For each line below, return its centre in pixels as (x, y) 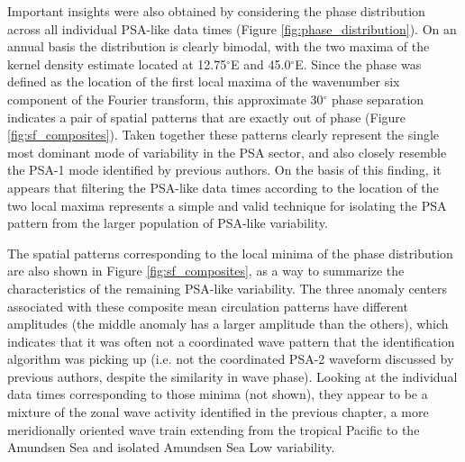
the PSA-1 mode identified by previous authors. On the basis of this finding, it (224, 170)
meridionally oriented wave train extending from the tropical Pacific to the (214, 429)
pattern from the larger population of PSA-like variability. (168, 223)
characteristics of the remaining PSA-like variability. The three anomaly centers (227, 288)
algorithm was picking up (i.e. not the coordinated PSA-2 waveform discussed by (231, 359)
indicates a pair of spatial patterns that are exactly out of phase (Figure (207, 117)
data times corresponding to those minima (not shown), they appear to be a (218, 394)
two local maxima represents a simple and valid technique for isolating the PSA (227, 205)
